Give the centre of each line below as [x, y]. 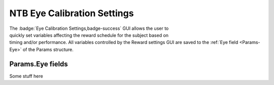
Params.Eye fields [39, 64]
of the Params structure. [48, 49]
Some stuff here [26, 76]
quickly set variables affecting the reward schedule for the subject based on [89, 35]
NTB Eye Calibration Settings [72, 13]
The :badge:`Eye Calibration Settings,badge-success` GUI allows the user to [89, 28]
